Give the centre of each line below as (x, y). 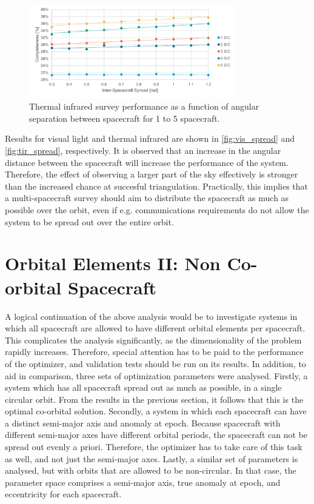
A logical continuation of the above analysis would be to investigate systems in (151, 316)
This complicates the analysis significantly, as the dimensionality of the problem (153, 340)
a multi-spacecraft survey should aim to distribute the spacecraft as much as (147, 198)
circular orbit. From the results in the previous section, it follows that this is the (154, 399)
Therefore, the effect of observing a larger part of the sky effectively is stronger (152, 174)
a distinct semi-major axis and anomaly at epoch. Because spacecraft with (143, 423)
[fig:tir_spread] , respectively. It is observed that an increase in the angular (143, 151)
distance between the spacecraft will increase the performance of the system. (147, 162)
